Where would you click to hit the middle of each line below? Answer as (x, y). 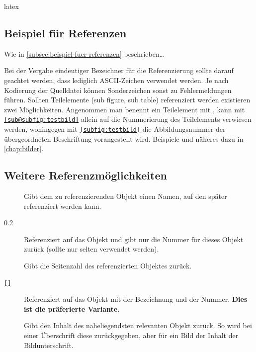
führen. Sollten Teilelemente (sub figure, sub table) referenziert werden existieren (127, 100)
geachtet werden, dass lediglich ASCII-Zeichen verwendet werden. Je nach (116, 80)
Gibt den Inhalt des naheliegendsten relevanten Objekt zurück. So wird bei (138, 325)
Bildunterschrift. (49, 345)
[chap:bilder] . (24, 148)
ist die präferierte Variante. (72, 308)
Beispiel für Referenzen (65, 33)
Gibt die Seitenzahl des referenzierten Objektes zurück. (108, 266)
